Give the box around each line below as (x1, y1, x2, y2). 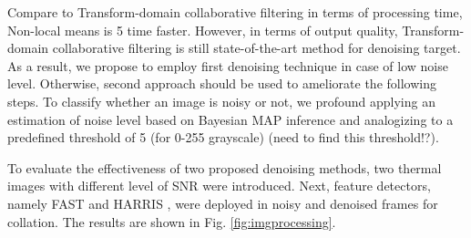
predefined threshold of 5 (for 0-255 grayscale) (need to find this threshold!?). (7, 128, 439, 147)
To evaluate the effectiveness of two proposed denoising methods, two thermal (7, 158, 442, 177)
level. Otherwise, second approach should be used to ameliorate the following (7, 74, 436, 93)
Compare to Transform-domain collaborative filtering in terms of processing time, (7, 3, 463, 21)
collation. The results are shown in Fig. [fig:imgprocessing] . (7, 212, 336, 231)
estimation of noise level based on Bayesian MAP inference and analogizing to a (7, 109, 454, 129)
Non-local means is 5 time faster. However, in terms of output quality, (7, 20, 398, 39)
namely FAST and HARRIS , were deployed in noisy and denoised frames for (7, 193, 438, 212)
